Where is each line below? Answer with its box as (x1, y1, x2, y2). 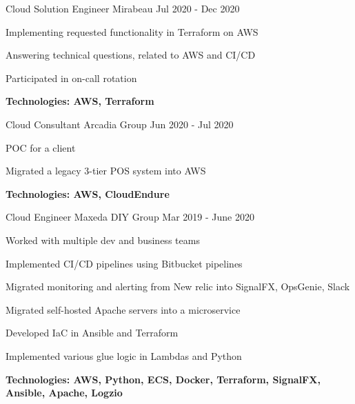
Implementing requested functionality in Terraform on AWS (6, 24, 258, 39)
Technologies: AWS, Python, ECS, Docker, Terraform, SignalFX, (6, 372, 321, 386)
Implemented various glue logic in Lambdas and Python (6, 348, 242, 363)
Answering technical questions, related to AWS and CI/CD (6, 48, 256, 62)
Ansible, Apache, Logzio (6, 385, 123, 400)
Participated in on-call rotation (6, 70, 137, 85)
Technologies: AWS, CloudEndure (6, 186, 170, 201)
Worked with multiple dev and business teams (6, 232, 200, 247)
